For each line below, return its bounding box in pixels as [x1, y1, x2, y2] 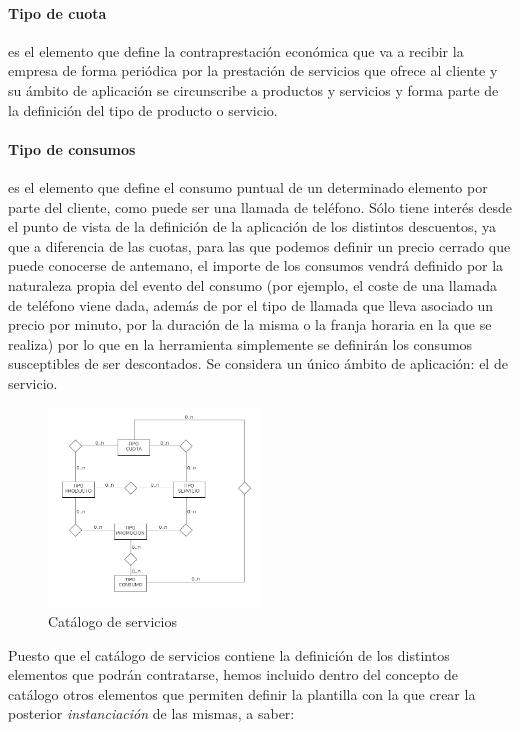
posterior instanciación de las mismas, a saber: [8, 703, 295, 724]
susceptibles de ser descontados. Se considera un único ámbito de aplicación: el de [8, 353, 508, 374]
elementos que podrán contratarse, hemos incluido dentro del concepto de [8, 664, 458, 685]
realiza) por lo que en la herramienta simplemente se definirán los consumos [8, 333, 473, 354]
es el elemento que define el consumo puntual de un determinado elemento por [8, 176, 488, 197]
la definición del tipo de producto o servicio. [8, 99, 278, 120]
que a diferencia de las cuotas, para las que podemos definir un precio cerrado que [8, 235, 511, 256]
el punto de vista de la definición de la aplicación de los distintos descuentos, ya [8, 216, 497, 237]
